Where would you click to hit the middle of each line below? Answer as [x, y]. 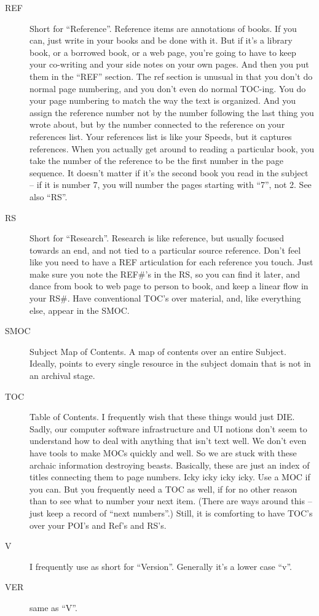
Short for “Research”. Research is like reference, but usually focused [157, 238]
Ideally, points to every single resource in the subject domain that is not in [170, 363]
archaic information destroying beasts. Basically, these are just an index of [170, 465]
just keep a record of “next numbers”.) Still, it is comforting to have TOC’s [171, 513]
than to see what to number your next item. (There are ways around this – [171, 501]
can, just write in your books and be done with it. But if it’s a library [161, 40]
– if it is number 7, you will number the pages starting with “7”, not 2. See [171, 185]
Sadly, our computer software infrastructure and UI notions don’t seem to [168, 428]
